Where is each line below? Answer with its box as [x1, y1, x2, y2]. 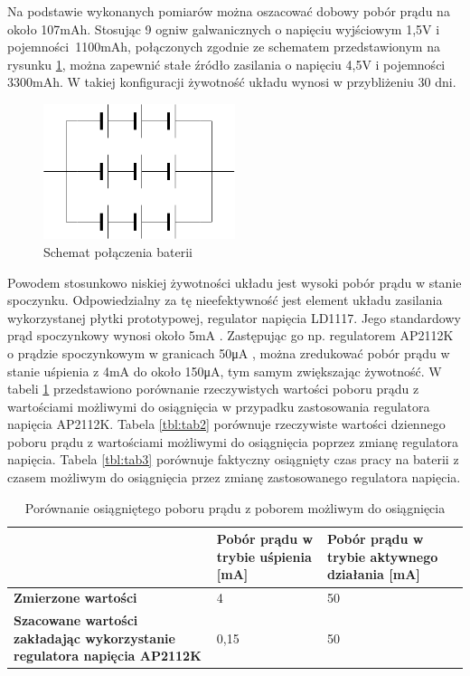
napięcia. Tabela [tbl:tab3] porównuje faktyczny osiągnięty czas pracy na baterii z [7, 450, 459, 469]
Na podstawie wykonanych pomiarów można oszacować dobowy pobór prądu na [7, 2, 450, 20]
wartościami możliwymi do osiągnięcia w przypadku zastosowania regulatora [7, 396, 430, 415]
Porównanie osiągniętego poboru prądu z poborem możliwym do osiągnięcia [24, 498, 446, 517]
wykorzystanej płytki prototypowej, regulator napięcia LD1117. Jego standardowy [7, 308, 461, 327]
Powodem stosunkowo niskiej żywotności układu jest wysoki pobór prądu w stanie [7, 272, 462, 291]
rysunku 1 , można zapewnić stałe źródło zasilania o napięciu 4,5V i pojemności [7, 54, 446, 73]
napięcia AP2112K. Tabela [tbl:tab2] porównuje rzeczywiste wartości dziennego [7, 414, 446, 433]
